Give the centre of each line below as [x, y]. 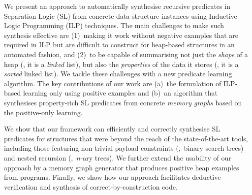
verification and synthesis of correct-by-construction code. [91, 186]
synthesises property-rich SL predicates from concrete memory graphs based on [123, 102]
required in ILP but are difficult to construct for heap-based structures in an [119, 45]
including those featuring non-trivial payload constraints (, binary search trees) [124, 148]
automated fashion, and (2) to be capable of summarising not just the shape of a [126, 54]
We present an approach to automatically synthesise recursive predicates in [117, 6]
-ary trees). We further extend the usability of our [156, 157]
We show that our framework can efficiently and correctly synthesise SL [112, 129]
